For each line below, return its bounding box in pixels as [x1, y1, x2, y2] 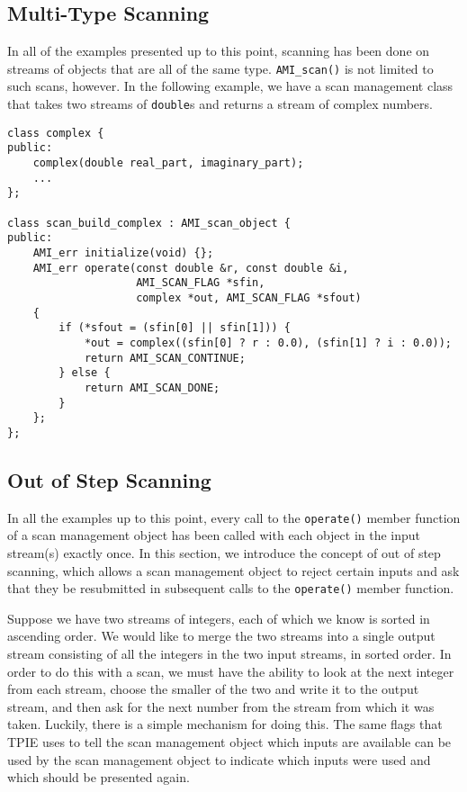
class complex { [7, 126, 104, 139]
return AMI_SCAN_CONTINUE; [84, 351, 246, 364]
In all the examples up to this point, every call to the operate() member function [7, 508, 461, 526]
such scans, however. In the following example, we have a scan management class [7, 76, 454, 95]
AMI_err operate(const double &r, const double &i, [32, 261, 349, 274]
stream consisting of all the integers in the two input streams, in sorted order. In [7, 643, 452, 662]
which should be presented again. [7, 768, 190, 787]
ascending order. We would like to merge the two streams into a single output [7, 626, 436, 645]
